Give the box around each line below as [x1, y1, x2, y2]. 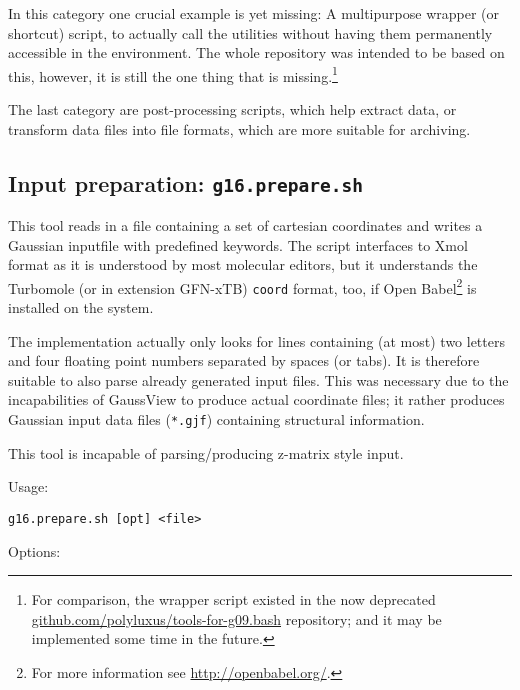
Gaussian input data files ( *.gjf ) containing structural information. [8, 409, 425, 430]
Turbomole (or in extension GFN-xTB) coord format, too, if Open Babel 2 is [8, 274, 477, 298]
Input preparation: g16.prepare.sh [8, 167, 363, 198]
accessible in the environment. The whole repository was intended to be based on [8, 42, 505, 63]
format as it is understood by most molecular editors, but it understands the [8, 254, 478, 275]
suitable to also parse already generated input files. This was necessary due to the [8, 369, 509, 390]
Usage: [8, 476, 49, 497]
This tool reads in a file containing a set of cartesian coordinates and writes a [8, 215, 483, 235]
